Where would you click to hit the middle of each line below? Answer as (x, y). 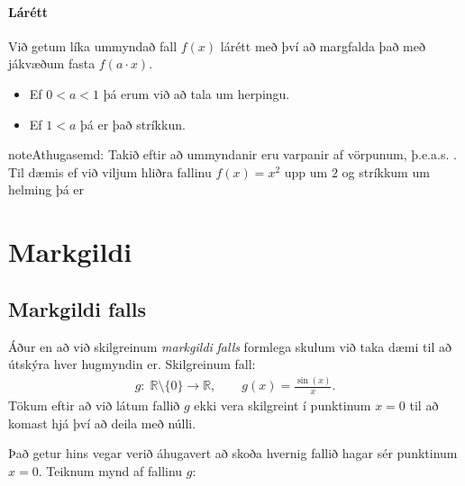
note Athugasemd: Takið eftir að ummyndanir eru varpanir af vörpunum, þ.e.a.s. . (232, 154)
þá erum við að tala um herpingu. (196, 93)
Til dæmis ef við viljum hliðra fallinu (110, 171)
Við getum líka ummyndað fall (93, 45)
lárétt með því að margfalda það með (323, 45)
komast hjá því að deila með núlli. (102, 423)
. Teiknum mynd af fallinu (110, 470)
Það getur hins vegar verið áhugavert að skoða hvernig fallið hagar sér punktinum (233, 453)
